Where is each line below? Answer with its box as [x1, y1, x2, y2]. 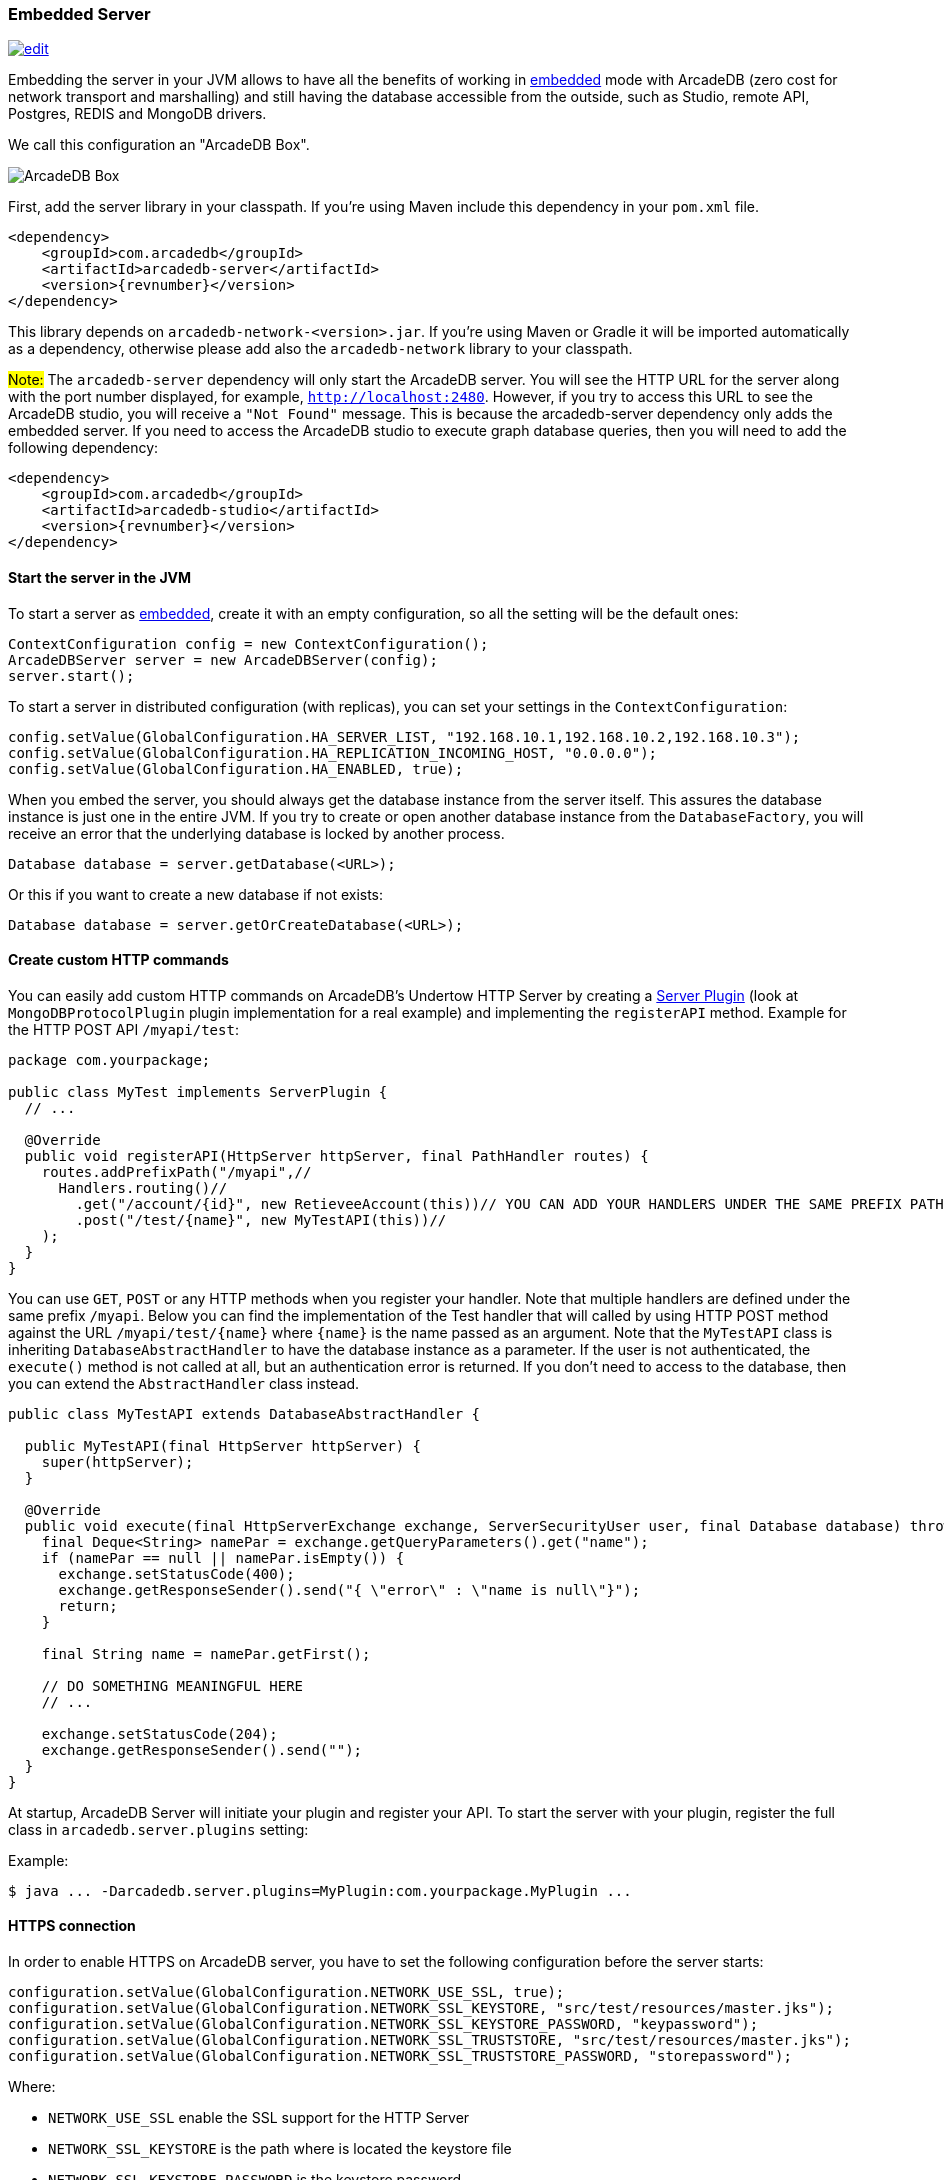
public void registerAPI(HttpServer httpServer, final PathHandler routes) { [24, 1147, 649, 1164]
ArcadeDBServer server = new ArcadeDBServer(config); [8, 651, 438, 668]
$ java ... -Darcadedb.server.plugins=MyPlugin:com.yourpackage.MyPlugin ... [8, 1882, 632, 1899]
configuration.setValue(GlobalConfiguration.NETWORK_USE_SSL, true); [8, 1984, 565, 2001]
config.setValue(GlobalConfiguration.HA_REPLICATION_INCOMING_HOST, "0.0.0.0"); [8, 744, 658, 761]
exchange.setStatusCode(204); [41, 1725, 278, 1742]
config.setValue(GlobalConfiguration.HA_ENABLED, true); [8, 760, 464, 777]
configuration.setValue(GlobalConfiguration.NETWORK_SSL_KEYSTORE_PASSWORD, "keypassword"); [8, 2016, 759, 2033]
